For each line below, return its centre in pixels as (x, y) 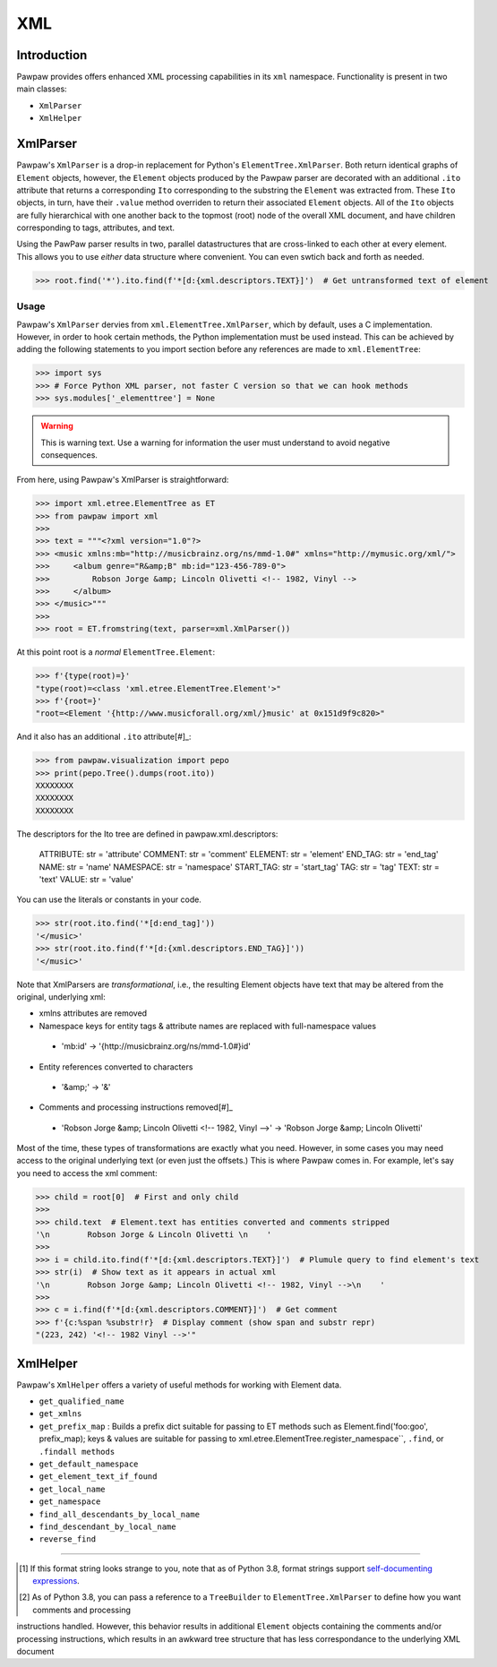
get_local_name (73, 1489)
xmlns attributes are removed (93, 1013)
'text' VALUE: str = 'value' (86, 880)
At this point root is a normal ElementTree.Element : (116, 652)
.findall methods (77, 1452)
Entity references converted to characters (116, 1067)
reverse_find (68, 1539)
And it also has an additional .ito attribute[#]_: (104, 737)
